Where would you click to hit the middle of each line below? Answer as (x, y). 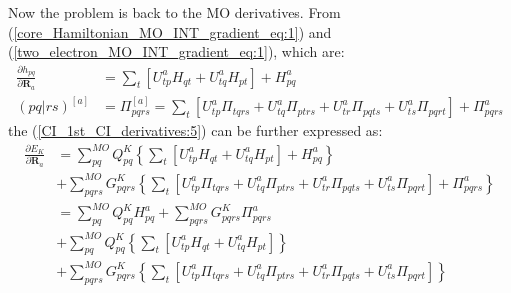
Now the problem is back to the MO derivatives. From (174, 12)
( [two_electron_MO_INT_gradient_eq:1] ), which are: (176, 51)
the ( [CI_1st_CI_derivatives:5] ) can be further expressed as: (195, 130)
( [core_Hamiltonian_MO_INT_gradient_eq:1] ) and (170, 31)
